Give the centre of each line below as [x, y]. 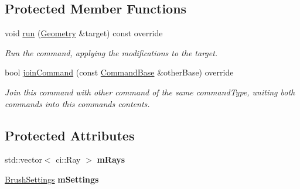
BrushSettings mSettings [52, 179]
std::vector [23, 159]
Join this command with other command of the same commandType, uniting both [150, 92]
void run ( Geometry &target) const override [84, 33]
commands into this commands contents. [77, 103]
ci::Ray [68, 159]
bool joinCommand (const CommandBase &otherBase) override [119, 72]
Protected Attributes [70, 135]
